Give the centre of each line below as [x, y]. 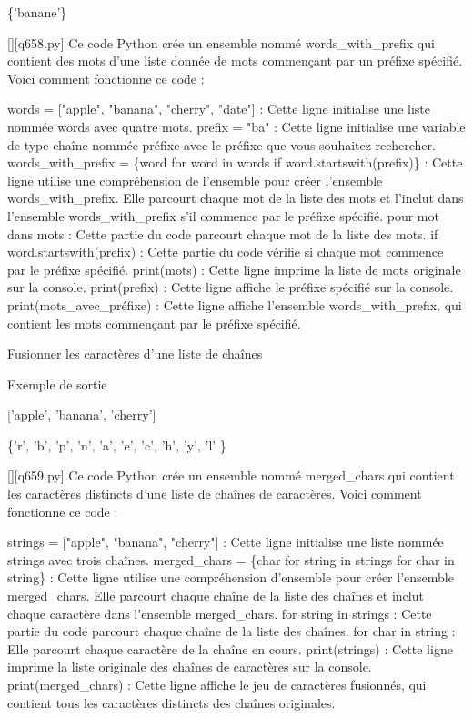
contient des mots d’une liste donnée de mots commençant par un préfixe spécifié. [235, 61]
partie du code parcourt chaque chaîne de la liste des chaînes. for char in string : [231, 631]
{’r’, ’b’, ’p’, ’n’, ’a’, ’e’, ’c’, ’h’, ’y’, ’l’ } [117, 445]
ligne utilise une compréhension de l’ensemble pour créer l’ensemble [195, 180]
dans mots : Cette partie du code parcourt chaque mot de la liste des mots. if [223, 233]
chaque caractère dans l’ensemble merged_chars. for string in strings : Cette [220, 613]
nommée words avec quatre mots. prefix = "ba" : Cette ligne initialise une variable [236, 126]
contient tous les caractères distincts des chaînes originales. [171, 702]
